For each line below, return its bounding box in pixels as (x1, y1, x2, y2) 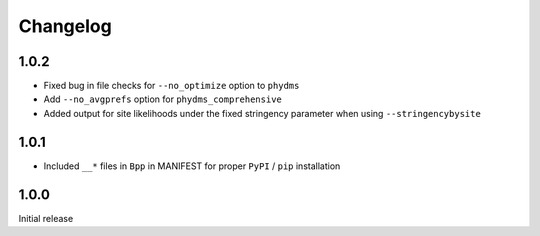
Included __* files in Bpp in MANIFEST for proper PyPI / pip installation (43, 160, 341, 172)
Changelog (18, 15, 112, 37)
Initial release (18, 212, 74, 224)
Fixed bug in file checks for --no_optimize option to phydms (43, 80, 300, 92)
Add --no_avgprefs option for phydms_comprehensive (43, 93, 282, 105)
